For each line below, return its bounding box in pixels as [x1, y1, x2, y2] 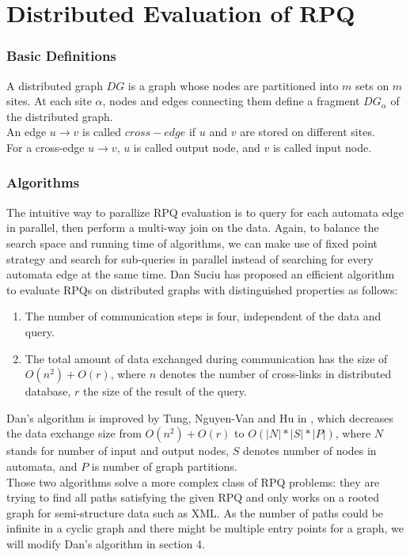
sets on [355, 77, 389, 93]
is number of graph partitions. [91, 457, 237, 474]
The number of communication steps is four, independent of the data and [25, 308, 382, 324]
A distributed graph [6, 77, 103, 93]
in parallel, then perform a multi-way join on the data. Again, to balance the [6, 219, 379, 236]
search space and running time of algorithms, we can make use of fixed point [6, 234, 378, 251]
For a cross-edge [6, 138, 85, 155]
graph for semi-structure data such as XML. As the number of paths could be [6, 504, 384, 521]
